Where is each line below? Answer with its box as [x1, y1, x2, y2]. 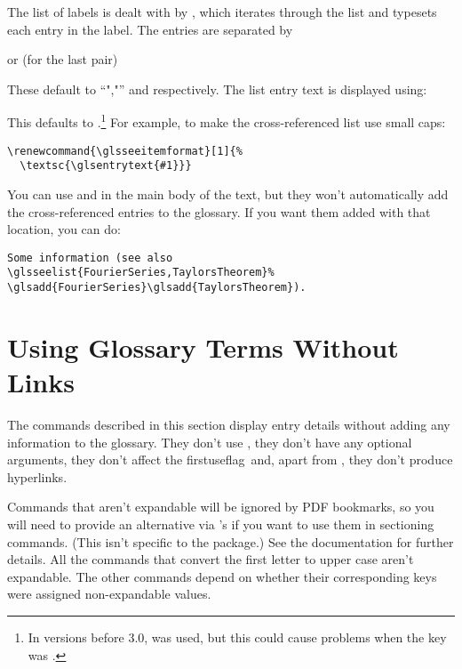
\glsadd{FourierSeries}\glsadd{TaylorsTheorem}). [7, 281, 307, 294]
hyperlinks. [7, 467, 68, 486]
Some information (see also [7, 251, 173, 264]
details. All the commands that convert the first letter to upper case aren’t [7, 550, 414, 568]
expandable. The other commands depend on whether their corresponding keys [7, 567, 437, 585]
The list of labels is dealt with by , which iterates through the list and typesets [7, 3, 437, 20]
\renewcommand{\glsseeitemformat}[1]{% [7, 144, 243, 157]
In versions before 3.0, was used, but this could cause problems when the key [28, 627, 447, 646]
